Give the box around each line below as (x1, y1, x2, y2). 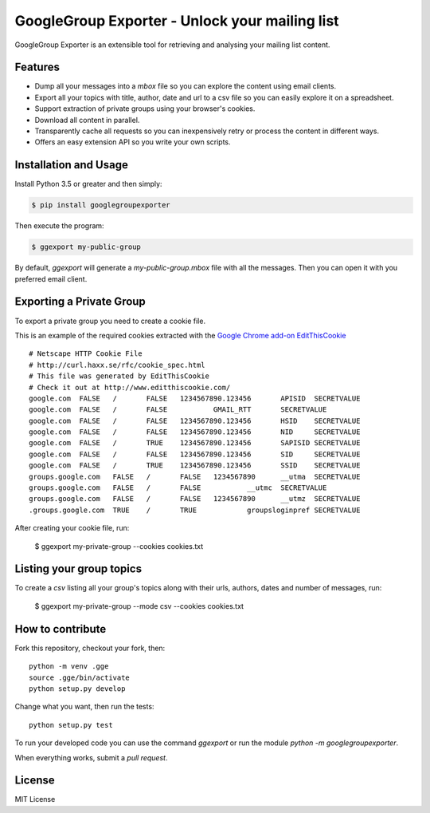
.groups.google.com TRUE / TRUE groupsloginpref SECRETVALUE (29, 505, 361, 515)
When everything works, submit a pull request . (14, 752, 168, 762)
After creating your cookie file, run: (14, 523, 130, 533)
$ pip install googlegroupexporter (31, 200, 170, 210)
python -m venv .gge (29, 662, 109, 671)
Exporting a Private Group (14, 295, 147, 309)
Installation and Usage (14, 158, 129, 172)
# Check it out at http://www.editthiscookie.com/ (29, 383, 231, 392)
